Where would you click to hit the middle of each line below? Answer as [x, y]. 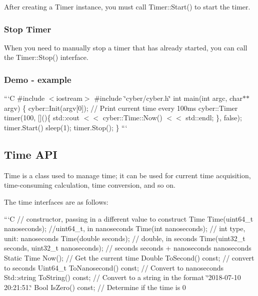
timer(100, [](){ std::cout [42, 118]
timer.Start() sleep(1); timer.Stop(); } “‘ [66, 127]
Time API [31, 154]
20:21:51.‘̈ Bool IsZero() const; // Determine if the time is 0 [95, 287]
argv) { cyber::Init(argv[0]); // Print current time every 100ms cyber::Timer [121, 108]
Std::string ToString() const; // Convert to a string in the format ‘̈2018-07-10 [122, 277]
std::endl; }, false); [214, 118]
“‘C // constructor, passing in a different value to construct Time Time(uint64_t [129, 218]
